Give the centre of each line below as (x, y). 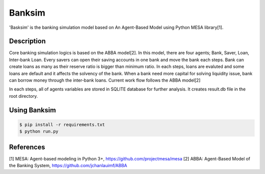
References (27, 147)
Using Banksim (33, 110)
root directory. (24, 96)
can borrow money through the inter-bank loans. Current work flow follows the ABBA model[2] (105, 80)
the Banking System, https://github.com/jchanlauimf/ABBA (68, 166)
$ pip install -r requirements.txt (62, 124)
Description (27, 41)
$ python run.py (39, 131)
